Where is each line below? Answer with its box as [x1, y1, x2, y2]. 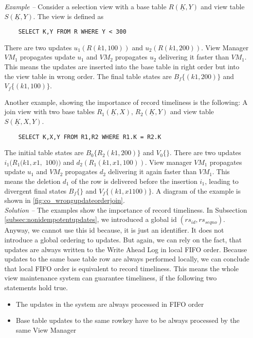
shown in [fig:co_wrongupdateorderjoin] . [4, 195, 125, 205]
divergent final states [4, 185, 67, 196]
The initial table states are [4, 147, 84, 158]
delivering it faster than [159, 52, 229, 62]
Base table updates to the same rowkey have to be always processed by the [16, 315, 240, 325]
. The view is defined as [33, 11, 104, 21]
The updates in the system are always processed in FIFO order [16, 298, 204, 309]
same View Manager [16, 324, 76, 335]
